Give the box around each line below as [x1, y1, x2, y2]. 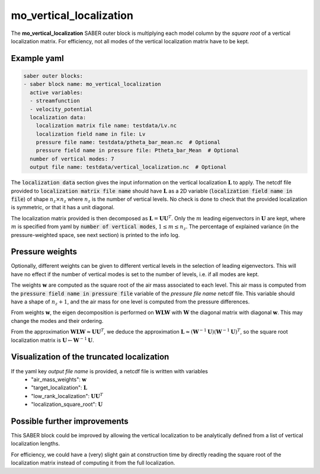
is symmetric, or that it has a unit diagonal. [11, 204, 115, 211]
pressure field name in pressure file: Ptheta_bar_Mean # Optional [36, 147, 239, 154]
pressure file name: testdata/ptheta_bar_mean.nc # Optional [36, 139, 220, 146]
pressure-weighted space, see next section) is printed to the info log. [11, 231, 180, 238]
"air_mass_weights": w [31, 376, 87, 383]
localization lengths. [11, 440, 60, 447]
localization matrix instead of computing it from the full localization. [11, 459, 175, 466]
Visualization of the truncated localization [11, 352, 169, 362]
